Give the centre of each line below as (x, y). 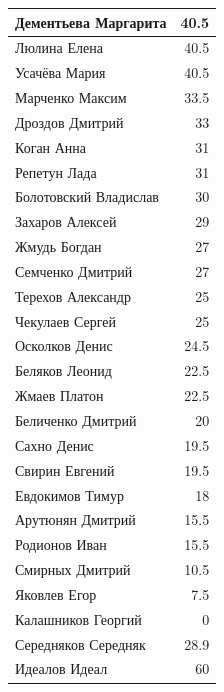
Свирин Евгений (65, 469)
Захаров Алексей (66, 221)
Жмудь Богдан (58, 246)
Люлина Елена (59, 47)
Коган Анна (51, 146)
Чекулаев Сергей (65, 320)
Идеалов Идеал (61, 668)
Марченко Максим (71, 97)
